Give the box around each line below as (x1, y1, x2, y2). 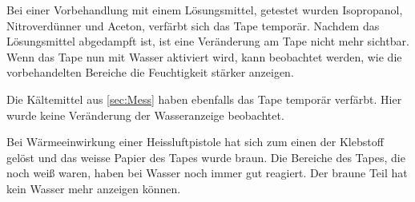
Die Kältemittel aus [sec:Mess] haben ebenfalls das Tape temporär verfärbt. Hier (6, 90, 402, 107)
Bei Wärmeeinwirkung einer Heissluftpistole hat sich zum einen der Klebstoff (6, 133, 384, 150)
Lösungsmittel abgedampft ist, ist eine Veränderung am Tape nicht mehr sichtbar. (6, 33, 409, 50)
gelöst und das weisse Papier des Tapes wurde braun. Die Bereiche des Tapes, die (6, 149, 405, 165)
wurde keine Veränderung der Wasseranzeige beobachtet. (6, 106, 284, 123)
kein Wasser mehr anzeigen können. (6, 180, 181, 196)
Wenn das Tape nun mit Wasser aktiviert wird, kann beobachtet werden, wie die (6, 48, 402, 65)
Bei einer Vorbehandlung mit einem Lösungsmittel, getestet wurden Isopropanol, (6, 2, 403, 18)
